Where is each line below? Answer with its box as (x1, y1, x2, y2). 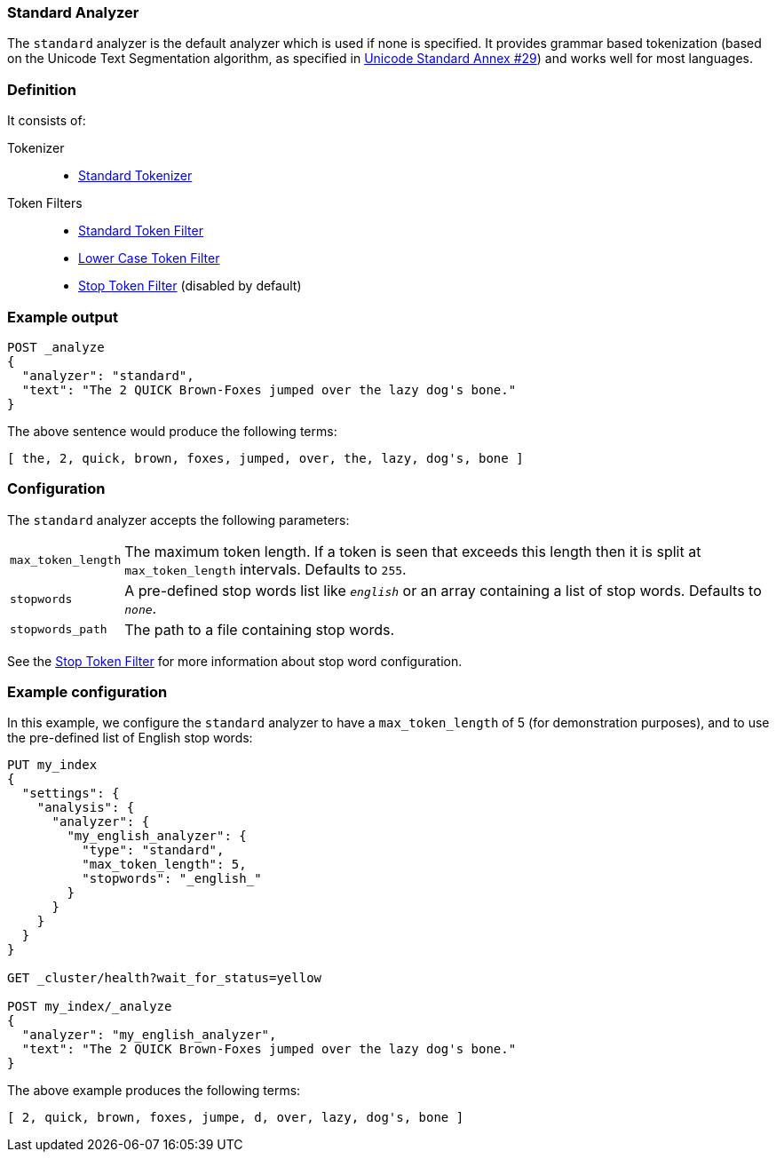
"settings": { (21, 786, 120, 801)
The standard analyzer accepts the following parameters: (7, 512, 350, 528)
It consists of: (7, 113, 86, 129)
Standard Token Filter (78, 223, 203, 239)
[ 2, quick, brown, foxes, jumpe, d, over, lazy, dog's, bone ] (7, 1110, 464, 1125)
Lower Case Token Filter (78, 250, 220, 266)
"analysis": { (36, 800, 135, 815)
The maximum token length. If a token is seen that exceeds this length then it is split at (124, 542, 701, 560)
